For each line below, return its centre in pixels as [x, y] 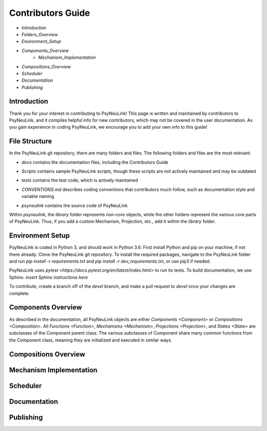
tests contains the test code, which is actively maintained [80, 180]
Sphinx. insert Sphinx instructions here [48, 277]
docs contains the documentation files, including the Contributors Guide [95, 162]
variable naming [38, 196]
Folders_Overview [40, 34]
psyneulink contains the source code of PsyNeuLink [75, 205]
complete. [19, 293]
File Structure [30, 141]
